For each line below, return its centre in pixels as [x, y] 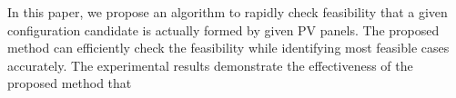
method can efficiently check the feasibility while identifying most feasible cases [228, 48]
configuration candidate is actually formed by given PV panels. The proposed [223, 29]
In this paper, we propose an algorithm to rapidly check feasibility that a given [228, 12]
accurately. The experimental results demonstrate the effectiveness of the [210, 65]
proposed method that [70, 83]
